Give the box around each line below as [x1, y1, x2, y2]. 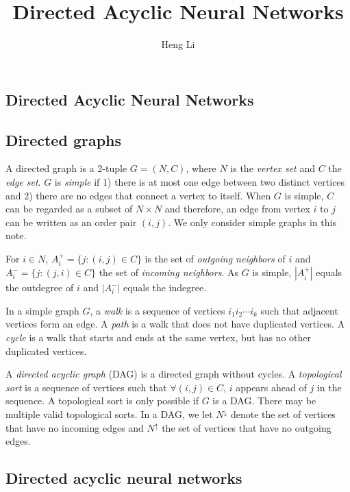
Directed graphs [5, 129, 122, 150]
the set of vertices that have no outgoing [162, 420, 332, 434]
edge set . [5, 174, 41, 188]
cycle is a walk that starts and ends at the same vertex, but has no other [5, 330, 311, 345]
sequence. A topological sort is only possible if [5, 393, 199, 408]
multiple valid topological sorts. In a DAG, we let [5, 407, 213, 421]
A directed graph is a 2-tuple [5, 161, 127, 175]
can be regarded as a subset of [5, 201, 133, 216]
